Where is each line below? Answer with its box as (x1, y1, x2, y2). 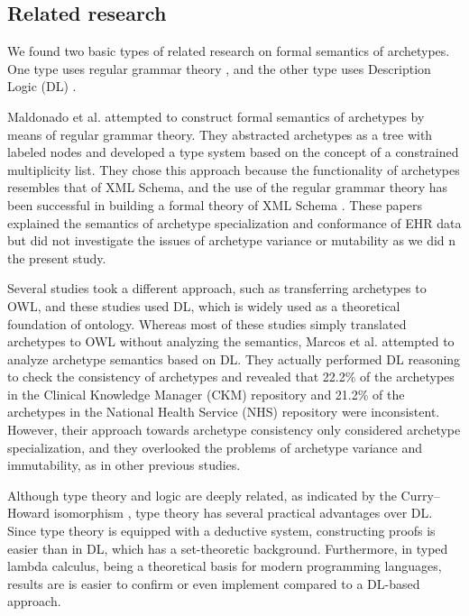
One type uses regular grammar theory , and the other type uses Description (7, 59, 431, 78)
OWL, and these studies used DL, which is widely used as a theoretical (7, 296, 400, 315)
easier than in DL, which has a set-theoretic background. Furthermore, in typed (7, 538, 448, 557)
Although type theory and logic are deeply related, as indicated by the (7, 485, 397, 504)
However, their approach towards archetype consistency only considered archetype (7, 420, 461, 439)
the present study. (7, 248, 106, 267)
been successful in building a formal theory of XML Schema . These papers (7, 195, 422, 214)
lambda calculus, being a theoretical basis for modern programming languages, (7, 556, 442, 575)
